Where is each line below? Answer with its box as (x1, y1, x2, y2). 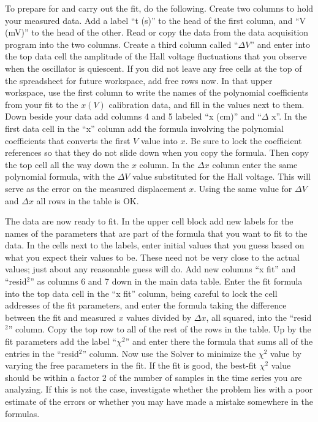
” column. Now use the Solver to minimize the (82, 347, 256, 359)
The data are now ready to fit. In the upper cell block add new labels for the (5, 215, 293, 228)
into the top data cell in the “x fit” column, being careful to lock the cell (5, 286, 278, 299)
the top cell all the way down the (5, 158, 129, 171)
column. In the (139, 158, 195, 171)
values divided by (126, 310, 192, 323)
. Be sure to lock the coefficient (185, 134, 302, 147)
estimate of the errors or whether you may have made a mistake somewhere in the (5, 395, 313, 407)
